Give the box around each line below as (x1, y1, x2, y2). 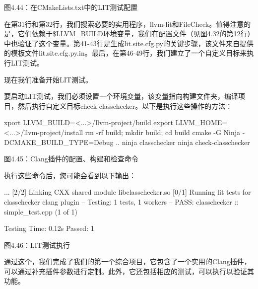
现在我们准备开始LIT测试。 (4, 74, 92, 84)
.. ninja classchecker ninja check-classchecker (116, 137, 250, 147)
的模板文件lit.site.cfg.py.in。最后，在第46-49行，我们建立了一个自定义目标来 (4, 48, 247, 58)
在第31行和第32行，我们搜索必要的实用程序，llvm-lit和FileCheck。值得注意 (4, 18, 244, 29)
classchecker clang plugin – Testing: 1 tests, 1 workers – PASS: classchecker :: (4, 196, 239, 207)
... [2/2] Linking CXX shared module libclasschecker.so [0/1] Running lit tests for (4, 187, 251, 197)
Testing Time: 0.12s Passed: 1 (4, 223, 94, 233)
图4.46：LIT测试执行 (4, 239, 70, 250)
